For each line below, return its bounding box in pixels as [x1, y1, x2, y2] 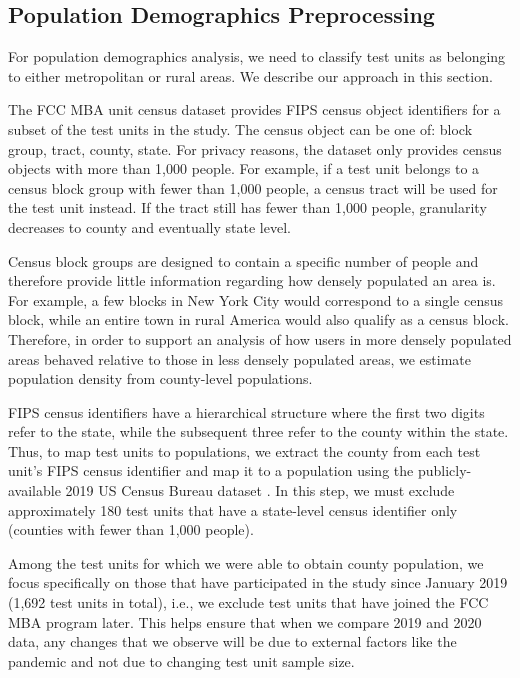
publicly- [417, 460, 472, 481]
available [8, 480, 61, 501]
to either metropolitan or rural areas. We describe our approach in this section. [8, 65, 493, 86]
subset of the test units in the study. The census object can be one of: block [8, 118, 473, 139]
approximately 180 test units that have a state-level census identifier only [8, 499, 458, 520]
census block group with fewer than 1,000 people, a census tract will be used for [8, 177, 498, 198]
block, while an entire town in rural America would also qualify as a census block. [8, 309, 509, 330]
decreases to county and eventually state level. [8, 216, 291, 237]
